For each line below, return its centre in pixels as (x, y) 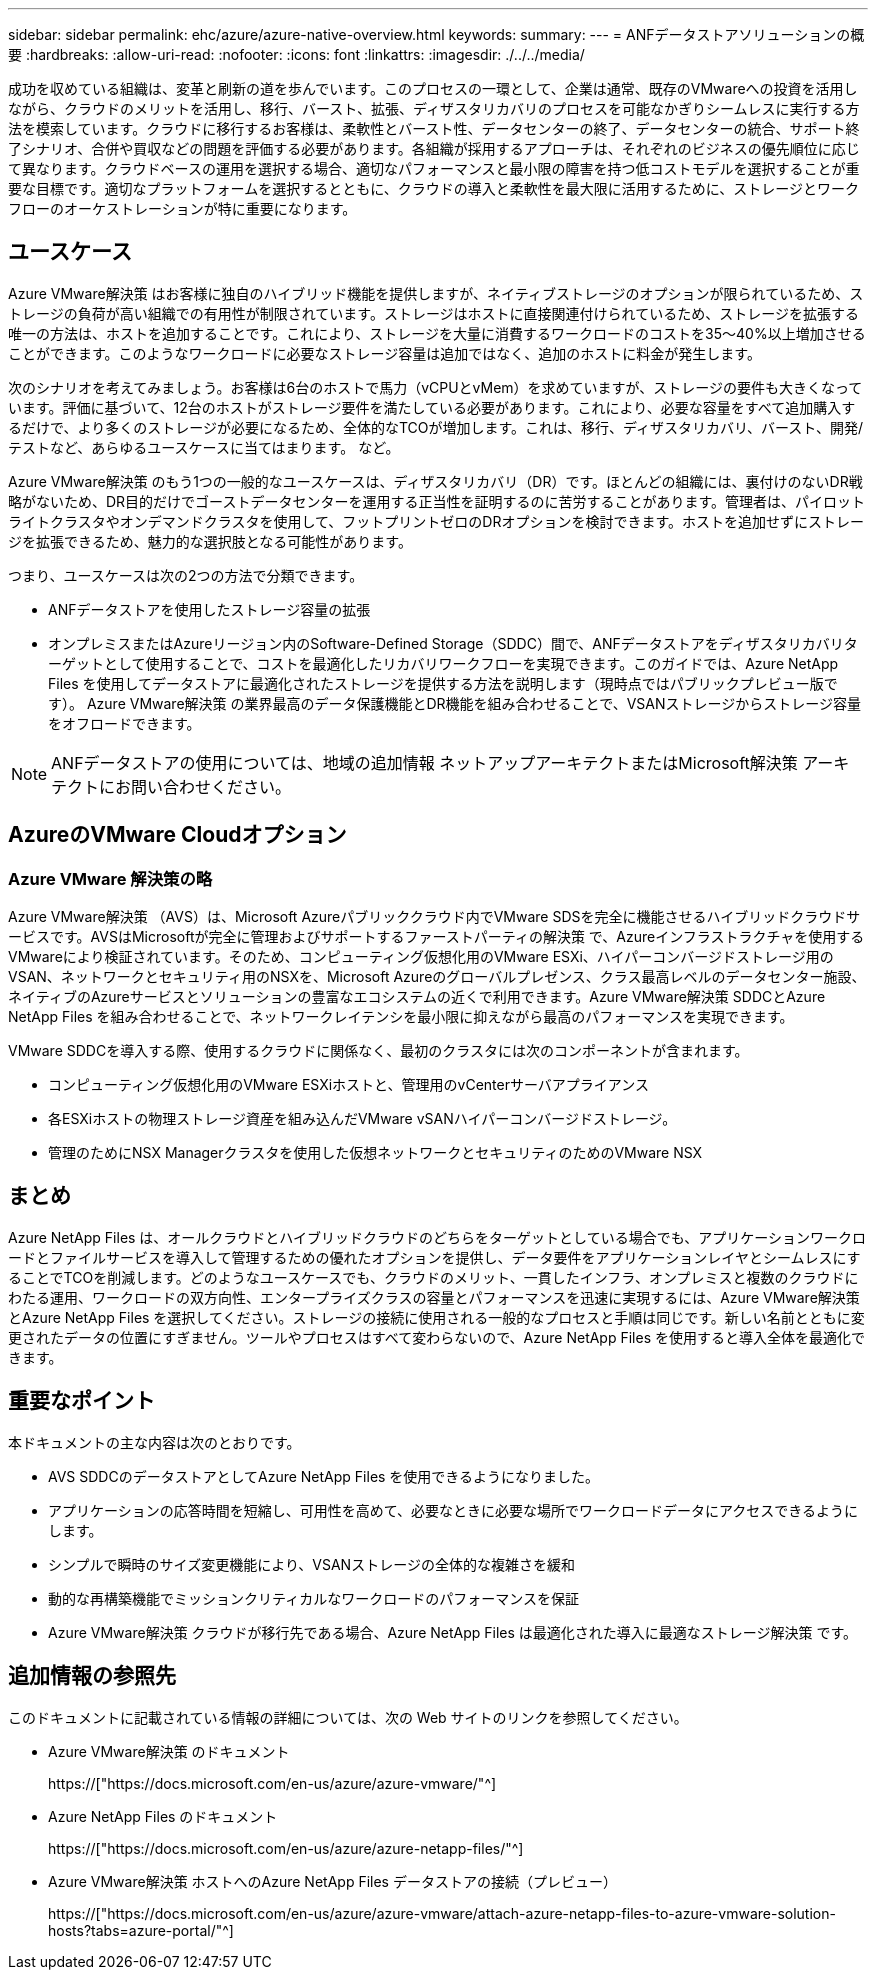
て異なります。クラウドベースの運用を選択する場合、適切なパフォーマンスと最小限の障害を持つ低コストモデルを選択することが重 (434, 168)
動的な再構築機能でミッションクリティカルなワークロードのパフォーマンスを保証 (313, 1598)
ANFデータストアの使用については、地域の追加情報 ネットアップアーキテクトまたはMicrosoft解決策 (424, 762)
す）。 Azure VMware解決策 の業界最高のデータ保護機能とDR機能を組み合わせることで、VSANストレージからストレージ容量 (454, 703)
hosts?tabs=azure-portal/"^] (141, 1930)
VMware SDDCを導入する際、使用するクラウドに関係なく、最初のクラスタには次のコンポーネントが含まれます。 (378, 1051)
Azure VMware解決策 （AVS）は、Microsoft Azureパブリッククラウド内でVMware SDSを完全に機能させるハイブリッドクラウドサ (434, 917)
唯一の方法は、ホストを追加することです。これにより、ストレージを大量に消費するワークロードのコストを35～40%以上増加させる (437, 333)
